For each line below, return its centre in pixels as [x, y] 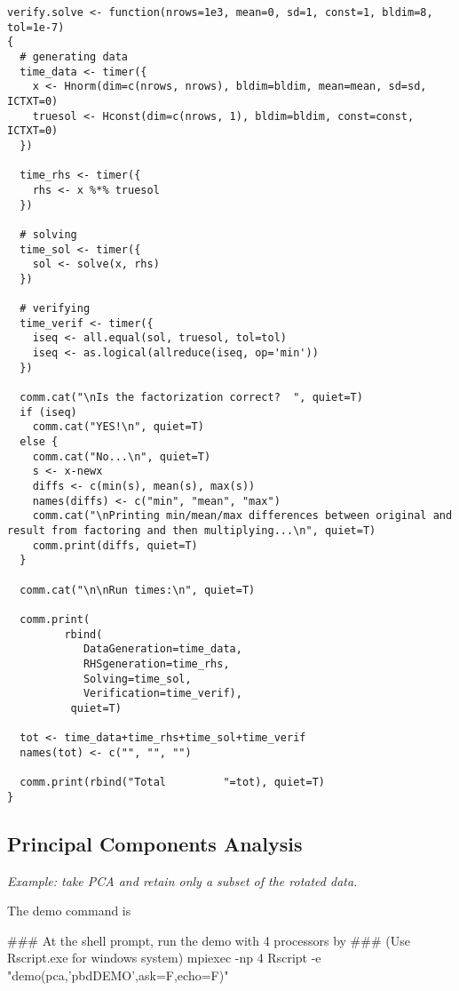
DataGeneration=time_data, [162, 649]
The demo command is [69, 911]
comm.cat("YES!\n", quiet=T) [118, 427]
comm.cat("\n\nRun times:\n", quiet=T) [138, 590]
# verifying [55, 309]
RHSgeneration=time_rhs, [156, 663]
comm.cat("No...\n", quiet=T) [122, 456]
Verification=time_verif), [162, 694]
